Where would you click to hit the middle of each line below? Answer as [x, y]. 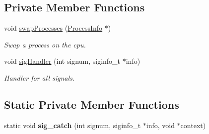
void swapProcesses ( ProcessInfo [53, 28]
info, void [160, 125]
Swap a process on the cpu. [45, 44]
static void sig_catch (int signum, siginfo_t [72, 125]
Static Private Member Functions [92, 104]
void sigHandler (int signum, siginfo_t [62, 61]
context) [193, 125]
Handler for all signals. [39, 77]
